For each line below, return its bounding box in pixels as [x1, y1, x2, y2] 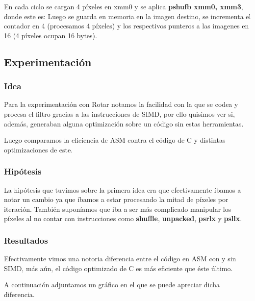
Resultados [4, 234, 48, 246]
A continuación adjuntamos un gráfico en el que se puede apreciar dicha [4, 279, 220, 290]
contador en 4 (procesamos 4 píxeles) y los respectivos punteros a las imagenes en [4, 21, 249, 31]
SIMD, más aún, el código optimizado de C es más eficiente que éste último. [4, 263, 233, 273]
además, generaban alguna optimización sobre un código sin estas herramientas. [4, 118, 244, 128]
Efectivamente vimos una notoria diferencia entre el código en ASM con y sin [4, 253, 236, 264]
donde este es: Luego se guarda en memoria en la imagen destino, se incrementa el [4, 11, 251, 21]
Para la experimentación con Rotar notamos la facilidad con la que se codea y [4, 99, 238, 109]
